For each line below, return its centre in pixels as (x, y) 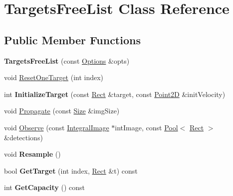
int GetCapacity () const (45, 187)
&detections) (23, 137)
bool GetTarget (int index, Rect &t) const (71, 170)
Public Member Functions (72, 40)
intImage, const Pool (146, 127)
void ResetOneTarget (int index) (54, 77)
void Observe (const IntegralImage (57, 127)
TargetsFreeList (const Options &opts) (67, 60)
